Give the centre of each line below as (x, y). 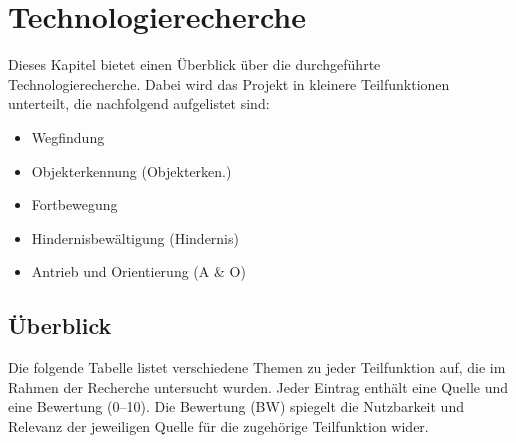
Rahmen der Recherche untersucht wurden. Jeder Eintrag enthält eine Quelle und (258, 386)
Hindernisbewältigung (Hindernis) (135, 237)
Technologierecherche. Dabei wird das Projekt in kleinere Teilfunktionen (229, 83)
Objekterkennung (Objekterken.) (131, 170)
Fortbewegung (74, 204)
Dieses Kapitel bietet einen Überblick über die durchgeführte (194, 64)
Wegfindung (68, 136)
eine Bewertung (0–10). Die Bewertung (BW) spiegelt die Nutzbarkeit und (236, 406)
